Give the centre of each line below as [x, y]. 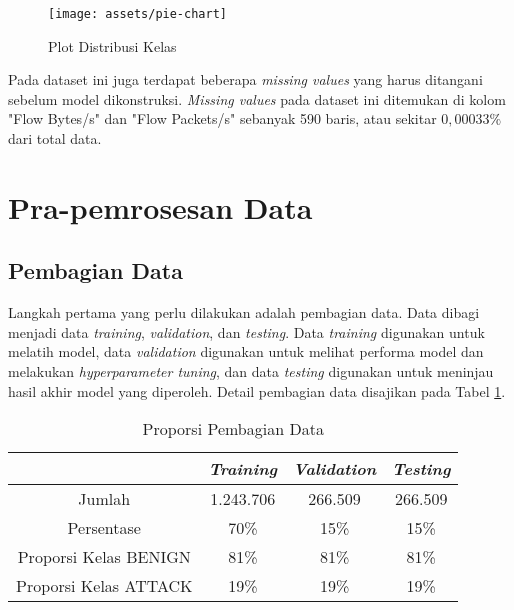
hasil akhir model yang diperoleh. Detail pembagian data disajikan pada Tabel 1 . [257, 390]
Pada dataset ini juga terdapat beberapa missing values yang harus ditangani [245, 79]
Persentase [104, 528]
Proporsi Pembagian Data [233, 429]
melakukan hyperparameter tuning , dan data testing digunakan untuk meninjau [251, 370]
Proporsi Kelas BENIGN [104, 557]
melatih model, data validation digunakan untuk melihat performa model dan [246, 351]
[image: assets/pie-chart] [137, 14]
